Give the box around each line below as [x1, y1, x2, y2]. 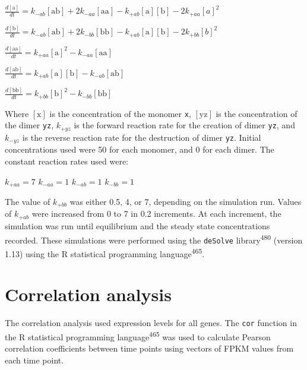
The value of [5, 195, 50, 208]
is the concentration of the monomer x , [49, 107, 191, 119]
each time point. [5, 353, 64, 366]
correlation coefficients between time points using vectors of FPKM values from [5, 342, 294, 355]
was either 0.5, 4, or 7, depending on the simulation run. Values [69, 195, 302, 208]
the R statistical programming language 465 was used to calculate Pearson [5, 328, 271, 343]
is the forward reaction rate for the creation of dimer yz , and [74, 119, 295, 131]
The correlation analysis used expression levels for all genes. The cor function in [5, 317, 297, 329]
